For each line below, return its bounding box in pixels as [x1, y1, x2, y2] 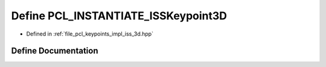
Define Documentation [11, 46, 98, 56]
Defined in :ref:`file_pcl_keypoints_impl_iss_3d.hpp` [26, 30, 154, 37]
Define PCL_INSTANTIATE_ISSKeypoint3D [11, 9, 228, 22]
